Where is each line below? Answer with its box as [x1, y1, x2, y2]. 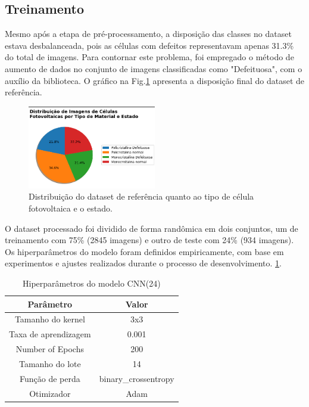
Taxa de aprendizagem [9, 328, 91, 340]
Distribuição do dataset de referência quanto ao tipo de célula [29, 190, 254, 203]
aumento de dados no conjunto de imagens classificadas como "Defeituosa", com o [5, 62, 302, 74]
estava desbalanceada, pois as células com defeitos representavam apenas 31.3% [5, 39, 294, 51]
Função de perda [19, 372, 80, 384]
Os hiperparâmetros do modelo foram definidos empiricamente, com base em [5, 245, 284, 257]
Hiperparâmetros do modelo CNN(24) [23, 277, 161, 290]
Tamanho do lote [18, 358, 81, 370]
